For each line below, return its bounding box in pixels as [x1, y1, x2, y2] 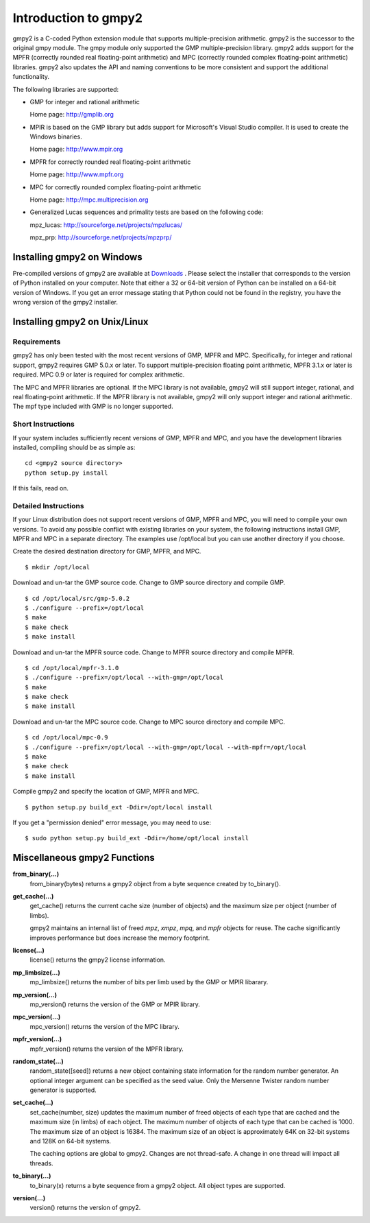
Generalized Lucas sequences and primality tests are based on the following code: [29, 208, 264, 216]
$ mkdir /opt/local [25, 563, 90, 571]
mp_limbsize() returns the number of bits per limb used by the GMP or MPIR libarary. [29, 978, 269, 986]
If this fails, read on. [12, 484, 69, 492]
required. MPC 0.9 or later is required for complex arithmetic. [12, 370, 185, 379]
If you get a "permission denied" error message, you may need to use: [12, 818, 212, 827]
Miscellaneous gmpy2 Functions [12, 852, 156, 864]
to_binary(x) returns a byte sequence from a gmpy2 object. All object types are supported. [29, 1181, 286, 1189]
